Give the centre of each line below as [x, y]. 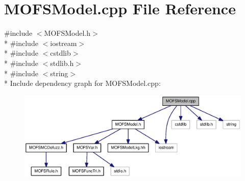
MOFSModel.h [67, 33]
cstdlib [60, 53]
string [59, 73]
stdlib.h [62, 63]
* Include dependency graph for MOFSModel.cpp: [82, 83]
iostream [64, 43]
